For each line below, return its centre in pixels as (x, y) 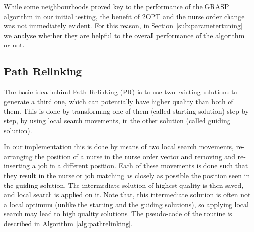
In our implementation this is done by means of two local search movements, (119, 147)
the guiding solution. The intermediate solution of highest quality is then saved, (124, 185)
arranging (18, 156)
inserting (17, 166)
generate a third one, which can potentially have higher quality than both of (119, 101)
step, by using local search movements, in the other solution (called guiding (117, 120)
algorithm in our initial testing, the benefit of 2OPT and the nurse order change (124, 16)
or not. (14, 45)
